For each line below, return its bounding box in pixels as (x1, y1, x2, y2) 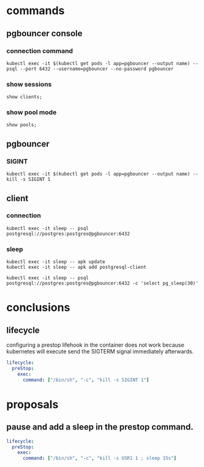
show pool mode (6, 108, 57, 117)
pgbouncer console (6, 28, 83, 39)
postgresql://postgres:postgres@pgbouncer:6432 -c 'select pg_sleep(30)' (6, 280, 199, 287)
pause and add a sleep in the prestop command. (6, 422, 194, 433)
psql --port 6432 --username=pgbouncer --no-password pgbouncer (6, 66, 174, 72)
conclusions (6, 301, 70, 315)
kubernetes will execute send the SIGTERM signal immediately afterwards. (6, 348, 194, 355)
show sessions (6, 80, 52, 88)
